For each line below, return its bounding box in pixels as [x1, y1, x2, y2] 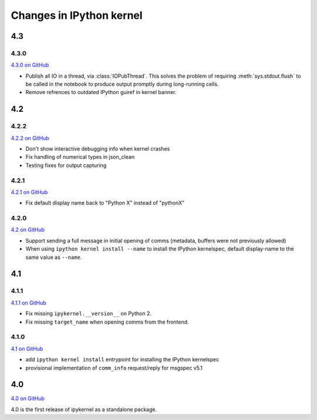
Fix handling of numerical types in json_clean [25, 154, 135, 161]
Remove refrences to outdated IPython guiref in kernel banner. [25, 89, 177, 96]
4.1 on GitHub [11, 345, 43, 352]
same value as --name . [25, 254, 82, 261]
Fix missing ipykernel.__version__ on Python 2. [25, 310, 152, 317]
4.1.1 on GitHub [11, 299, 46, 306]
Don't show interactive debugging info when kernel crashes [25, 145, 170, 152]
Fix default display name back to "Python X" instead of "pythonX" [25, 199, 185, 206]
